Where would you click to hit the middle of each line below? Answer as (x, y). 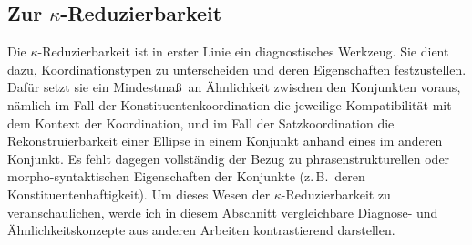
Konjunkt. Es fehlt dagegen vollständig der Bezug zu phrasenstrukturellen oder (229, 158)
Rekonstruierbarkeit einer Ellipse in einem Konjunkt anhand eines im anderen (225, 141)
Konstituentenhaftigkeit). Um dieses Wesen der (139, 194)
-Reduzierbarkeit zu (336, 194)
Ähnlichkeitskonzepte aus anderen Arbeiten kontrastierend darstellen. (201, 230)
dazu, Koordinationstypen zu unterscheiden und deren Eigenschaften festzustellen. (237, 69)
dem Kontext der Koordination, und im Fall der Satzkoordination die (201, 122)
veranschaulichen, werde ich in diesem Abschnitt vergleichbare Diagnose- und (223, 212)
